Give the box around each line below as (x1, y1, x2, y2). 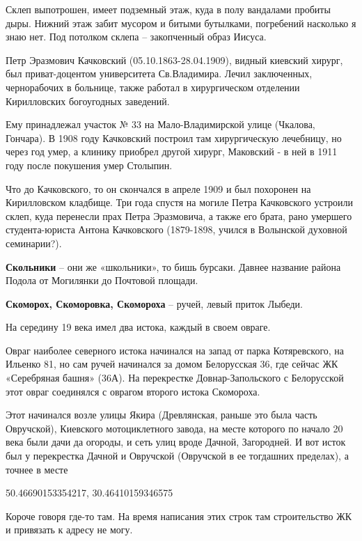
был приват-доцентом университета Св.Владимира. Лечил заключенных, (6, 66, 313, 81)
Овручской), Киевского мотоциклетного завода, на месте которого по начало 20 (6, 421, 343, 435)
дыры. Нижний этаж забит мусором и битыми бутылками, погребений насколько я (6, 15, 356, 30)
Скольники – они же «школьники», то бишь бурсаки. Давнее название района (6, 259, 341, 274)
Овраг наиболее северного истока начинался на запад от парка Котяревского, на (6, 343, 345, 357)
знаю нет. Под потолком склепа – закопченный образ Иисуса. (6, 29, 267, 44)
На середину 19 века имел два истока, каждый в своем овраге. (6, 320, 271, 334)
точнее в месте (6, 462, 68, 476)
